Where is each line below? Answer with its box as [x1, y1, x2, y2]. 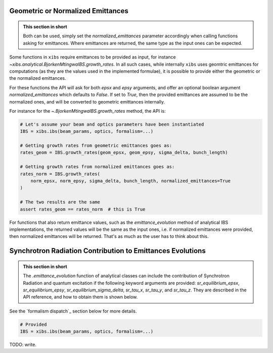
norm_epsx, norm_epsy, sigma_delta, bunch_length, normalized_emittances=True [30, 178, 231, 184]
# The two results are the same [20, 199, 101, 205]
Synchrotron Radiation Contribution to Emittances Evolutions [9, 246, 206, 255]
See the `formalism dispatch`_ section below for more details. [9, 308, 137, 314]
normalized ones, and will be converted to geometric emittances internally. [9, 98, 165, 105]
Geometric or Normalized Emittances [9, 7, 129, 15]
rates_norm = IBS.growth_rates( [20, 171, 101, 177]
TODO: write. [9, 341, 36, 348]
